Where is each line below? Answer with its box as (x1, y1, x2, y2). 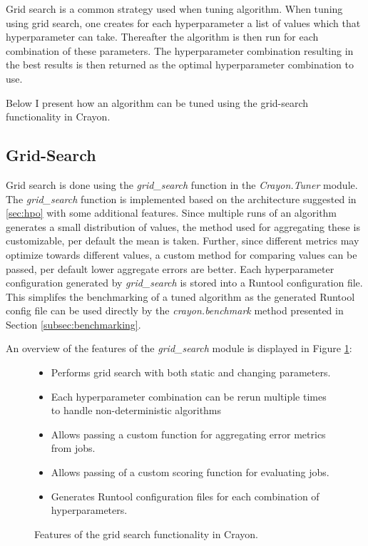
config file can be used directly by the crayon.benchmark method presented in (6, 303, 344, 318)
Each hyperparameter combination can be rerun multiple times (51, 388, 327, 403)
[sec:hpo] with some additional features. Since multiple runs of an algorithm (6, 205, 337, 220)
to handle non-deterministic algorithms (51, 403, 222, 418)
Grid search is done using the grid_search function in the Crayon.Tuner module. (6, 177, 358, 192)
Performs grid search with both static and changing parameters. (51, 365, 331, 380)
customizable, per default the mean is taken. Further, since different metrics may (6, 233, 359, 248)
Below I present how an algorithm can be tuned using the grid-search (6, 95, 309, 110)
